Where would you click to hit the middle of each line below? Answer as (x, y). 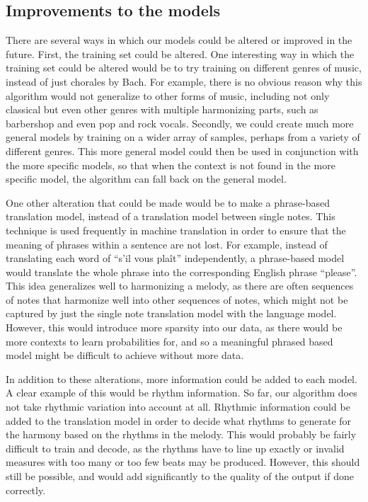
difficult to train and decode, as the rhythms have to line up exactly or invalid (175, 448)
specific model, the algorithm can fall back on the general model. (146, 179)
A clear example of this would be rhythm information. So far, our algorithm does (182, 393)
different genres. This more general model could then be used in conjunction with (182, 150)
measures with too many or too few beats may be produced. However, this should (183, 462)
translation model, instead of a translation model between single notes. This (171, 216)
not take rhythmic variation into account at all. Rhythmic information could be (178, 407)
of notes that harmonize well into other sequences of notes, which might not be (177, 299)
